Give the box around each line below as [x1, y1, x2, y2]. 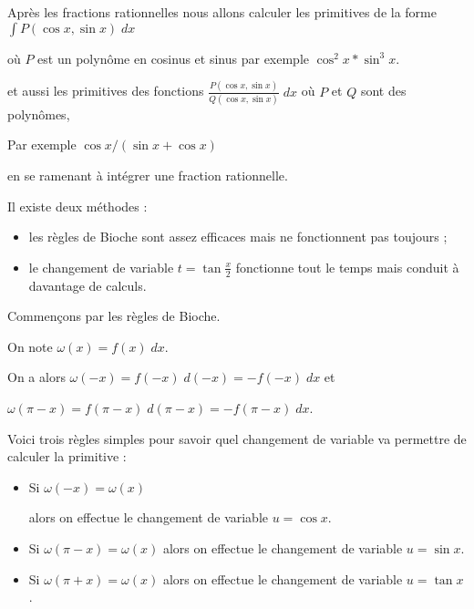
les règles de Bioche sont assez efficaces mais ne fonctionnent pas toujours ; [28, 227, 448, 246]
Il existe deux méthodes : [7, 196, 148, 215]
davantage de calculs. [28, 275, 147, 294]
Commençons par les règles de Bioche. [7, 306, 221, 325]
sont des [360, 81, 407, 100]
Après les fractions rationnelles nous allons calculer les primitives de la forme [7, 3, 437, 21]
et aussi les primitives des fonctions [7, 81, 204, 100]
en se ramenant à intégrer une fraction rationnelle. [7, 166, 288, 184]
